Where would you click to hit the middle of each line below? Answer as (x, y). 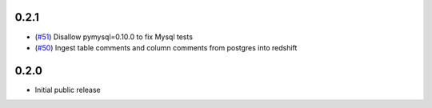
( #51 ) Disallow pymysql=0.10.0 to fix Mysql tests (114, 37)
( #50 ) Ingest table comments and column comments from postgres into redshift (166, 47)
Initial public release (68, 90)
